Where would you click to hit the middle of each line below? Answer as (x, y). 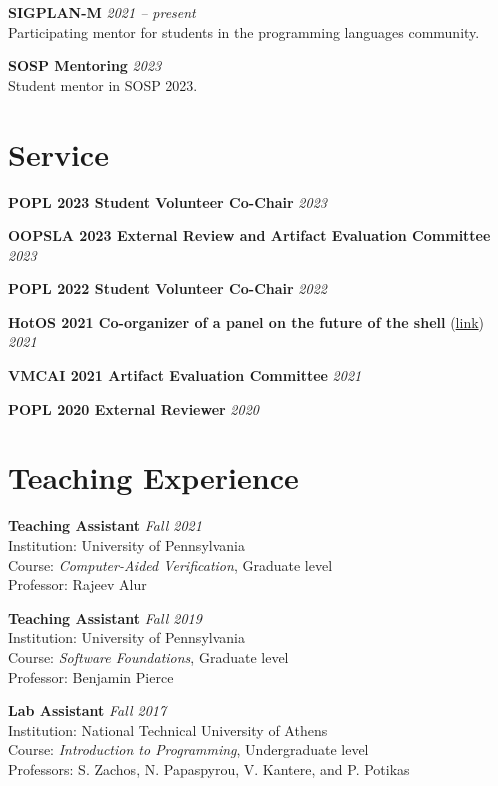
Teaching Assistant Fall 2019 (105, 617)
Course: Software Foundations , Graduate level (148, 656)
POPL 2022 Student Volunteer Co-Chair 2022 (167, 288)
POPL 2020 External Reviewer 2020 (133, 408)
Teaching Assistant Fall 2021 (105, 525)
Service (58, 153)
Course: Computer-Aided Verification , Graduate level (170, 564)
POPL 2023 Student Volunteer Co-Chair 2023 (167, 201)
